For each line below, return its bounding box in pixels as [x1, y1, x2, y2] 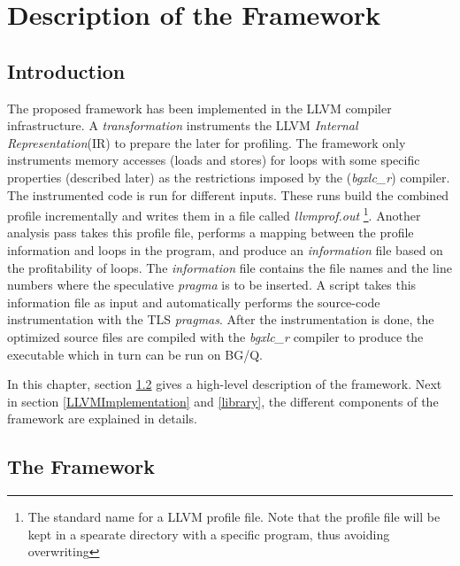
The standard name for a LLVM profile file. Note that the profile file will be [27, 508, 441, 526]
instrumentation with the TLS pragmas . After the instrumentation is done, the [7, 310, 434, 329]
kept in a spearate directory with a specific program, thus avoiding [27, 524, 390, 543]
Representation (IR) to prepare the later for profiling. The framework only [7, 133, 406, 151]
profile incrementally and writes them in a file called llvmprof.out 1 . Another [7, 204, 421, 224]
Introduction [7, 57, 126, 84]
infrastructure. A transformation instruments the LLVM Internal [7, 116, 358, 135]
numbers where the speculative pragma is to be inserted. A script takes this [7, 275, 417, 294]
